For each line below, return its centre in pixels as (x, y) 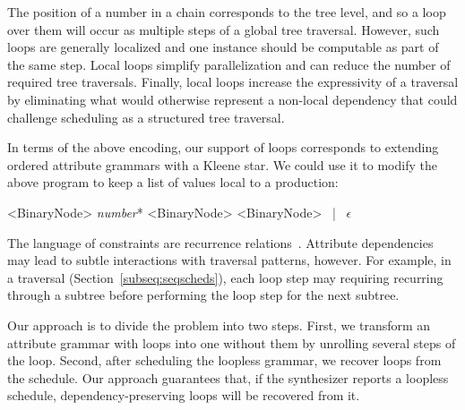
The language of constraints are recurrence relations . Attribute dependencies (220, 242)
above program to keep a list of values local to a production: (173, 182)
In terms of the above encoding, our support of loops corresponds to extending (223, 147)
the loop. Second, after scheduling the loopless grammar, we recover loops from (224, 360)
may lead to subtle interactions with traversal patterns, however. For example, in (229, 260)
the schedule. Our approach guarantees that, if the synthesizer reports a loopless (228, 377)
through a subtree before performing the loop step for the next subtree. (203, 295)
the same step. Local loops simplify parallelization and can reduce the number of (229, 64)
